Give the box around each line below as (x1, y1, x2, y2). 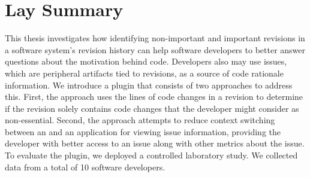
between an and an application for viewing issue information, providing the (5, 125, 281, 138)
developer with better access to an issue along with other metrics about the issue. (5, 137, 305, 149)
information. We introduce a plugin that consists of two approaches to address (5, 78, 293, 91)
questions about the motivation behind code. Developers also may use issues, (5, 55, 287, 68)
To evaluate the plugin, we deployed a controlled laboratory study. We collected (5, 149, 298, 161)
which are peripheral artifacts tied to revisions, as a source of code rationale (5, 66, 284, 79)
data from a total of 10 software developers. (5, 160, 165, 173)
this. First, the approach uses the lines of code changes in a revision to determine (5, 90, 303, 103)
